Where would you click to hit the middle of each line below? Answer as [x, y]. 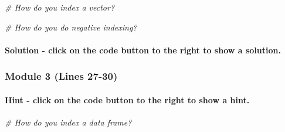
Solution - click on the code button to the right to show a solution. [143, 50]
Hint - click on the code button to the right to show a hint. [127, 99]
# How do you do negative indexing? [71, 27]
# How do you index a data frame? [68, 122]
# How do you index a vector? [60, 7]
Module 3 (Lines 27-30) [61, 76]
